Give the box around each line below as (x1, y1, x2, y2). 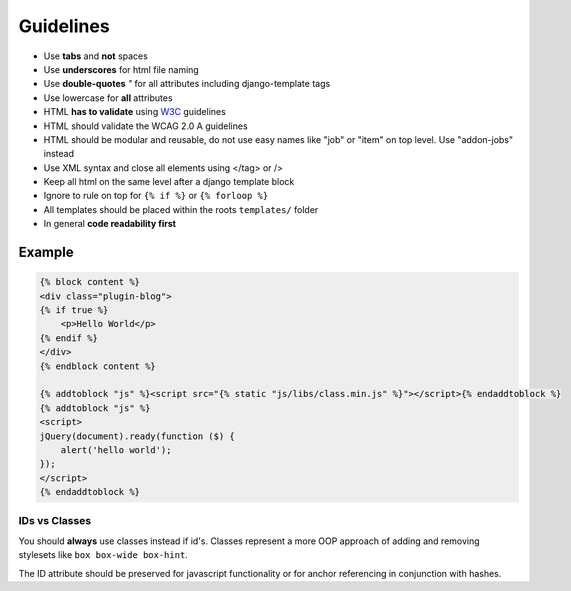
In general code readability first (43, 218, 177, 230)
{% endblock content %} (39, 360, 157, 372)
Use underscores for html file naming (43, 63, 199, 75)
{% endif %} (39, 332, 99, 344)
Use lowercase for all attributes (43, 91, 174, 104)
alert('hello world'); (60, 444, 172, 455)
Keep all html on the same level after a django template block (43, 176, 295, 188)
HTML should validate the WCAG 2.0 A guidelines (43, 120, 249, 132)
